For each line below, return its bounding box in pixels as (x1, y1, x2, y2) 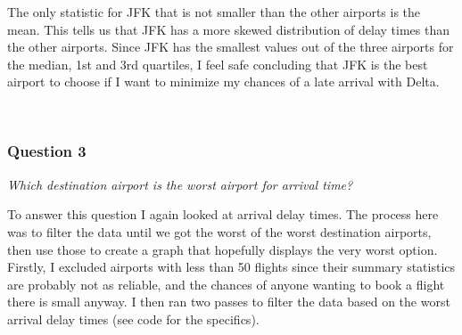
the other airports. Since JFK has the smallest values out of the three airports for (7, 37, 454, 56)
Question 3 (7, 140, 87, 162)
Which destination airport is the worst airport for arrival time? (7, 175, 353, 193)
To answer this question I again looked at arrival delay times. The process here (7, 205, 439, 224)
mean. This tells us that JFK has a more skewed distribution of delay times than (7, 20, 450, 38)
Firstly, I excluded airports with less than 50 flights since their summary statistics (7, 257, 456, 276)
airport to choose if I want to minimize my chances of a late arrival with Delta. (7, 72, 440, 91)
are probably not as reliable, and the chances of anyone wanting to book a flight (7, 274, 445, 293)
